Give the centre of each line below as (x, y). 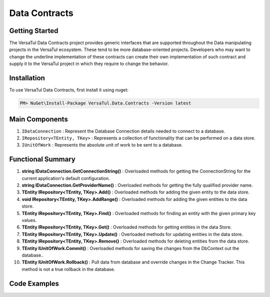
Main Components (39, 119)
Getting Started (34, 31)
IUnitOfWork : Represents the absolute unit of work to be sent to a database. (102, 145)
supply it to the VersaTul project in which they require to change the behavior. (89, 64)
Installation (27, 78)
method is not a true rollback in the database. (68, 269)
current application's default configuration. (66, 178)
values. (29, 220)
